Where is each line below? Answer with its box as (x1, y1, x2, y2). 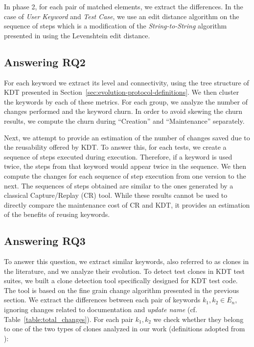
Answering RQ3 (4, 233, 86, 248)
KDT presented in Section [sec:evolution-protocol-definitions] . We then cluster (4, 87, 239, 97)
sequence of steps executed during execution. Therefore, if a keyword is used (4, 151, 232, 161)
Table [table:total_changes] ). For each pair (4, 314, 134, 324)
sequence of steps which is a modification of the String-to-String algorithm (4, 21, 227, 31)
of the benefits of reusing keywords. (4, 209, 110, 219)
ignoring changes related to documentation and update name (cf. (4, 304, 197, 315)
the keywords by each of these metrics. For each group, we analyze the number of (4, 96, 248, 107)
